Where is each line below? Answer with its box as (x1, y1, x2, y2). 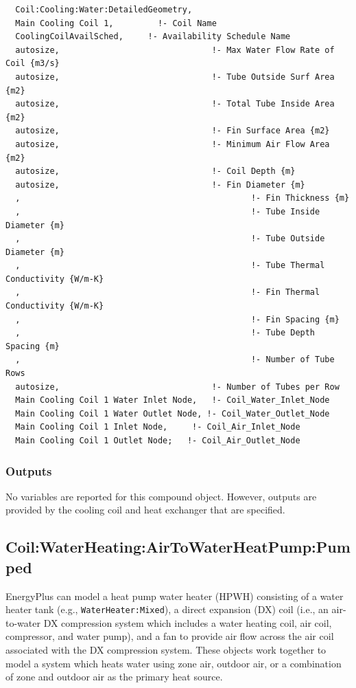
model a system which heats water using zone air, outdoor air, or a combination (5, 656, 342, 670)
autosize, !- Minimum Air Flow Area (15, 139, 330, 149)
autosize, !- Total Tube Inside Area (15, 99, 335, 109)
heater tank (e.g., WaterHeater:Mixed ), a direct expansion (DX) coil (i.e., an (5, 602, 329, 617)
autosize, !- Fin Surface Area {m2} (15, 126, 330, 136)
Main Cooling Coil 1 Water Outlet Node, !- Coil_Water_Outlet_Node (15, 408, 330, 419)
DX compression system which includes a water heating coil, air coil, (43, 615, 332, 630)
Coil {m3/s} (5, 58, 60, 69)
